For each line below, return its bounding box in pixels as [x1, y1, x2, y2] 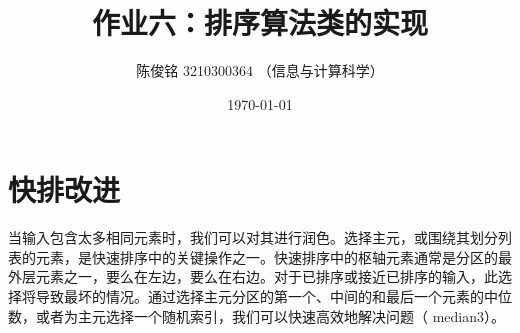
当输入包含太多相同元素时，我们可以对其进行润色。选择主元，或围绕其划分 [8, 227, 498, 248]
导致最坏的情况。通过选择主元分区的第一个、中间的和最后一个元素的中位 [35, 286, 512, 307]
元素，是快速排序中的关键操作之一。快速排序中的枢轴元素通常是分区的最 [35, 246, 512, 267]
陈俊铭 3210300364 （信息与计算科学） [136, 60, 384, 81]
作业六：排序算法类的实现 [91, 2, 428, 43]
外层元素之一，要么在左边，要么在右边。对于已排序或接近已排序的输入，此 [8, 266, 498, 287]
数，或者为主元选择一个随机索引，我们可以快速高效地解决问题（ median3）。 [8, 305, 505, 326]
